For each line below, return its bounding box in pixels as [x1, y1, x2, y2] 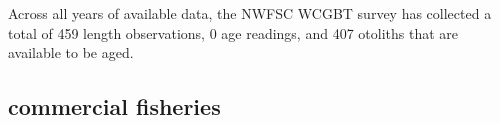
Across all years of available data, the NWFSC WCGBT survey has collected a [8, 3, 492, 23]
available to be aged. [8, 42, 134, 63]
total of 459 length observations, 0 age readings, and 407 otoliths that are [8, 22, 458, 43]
